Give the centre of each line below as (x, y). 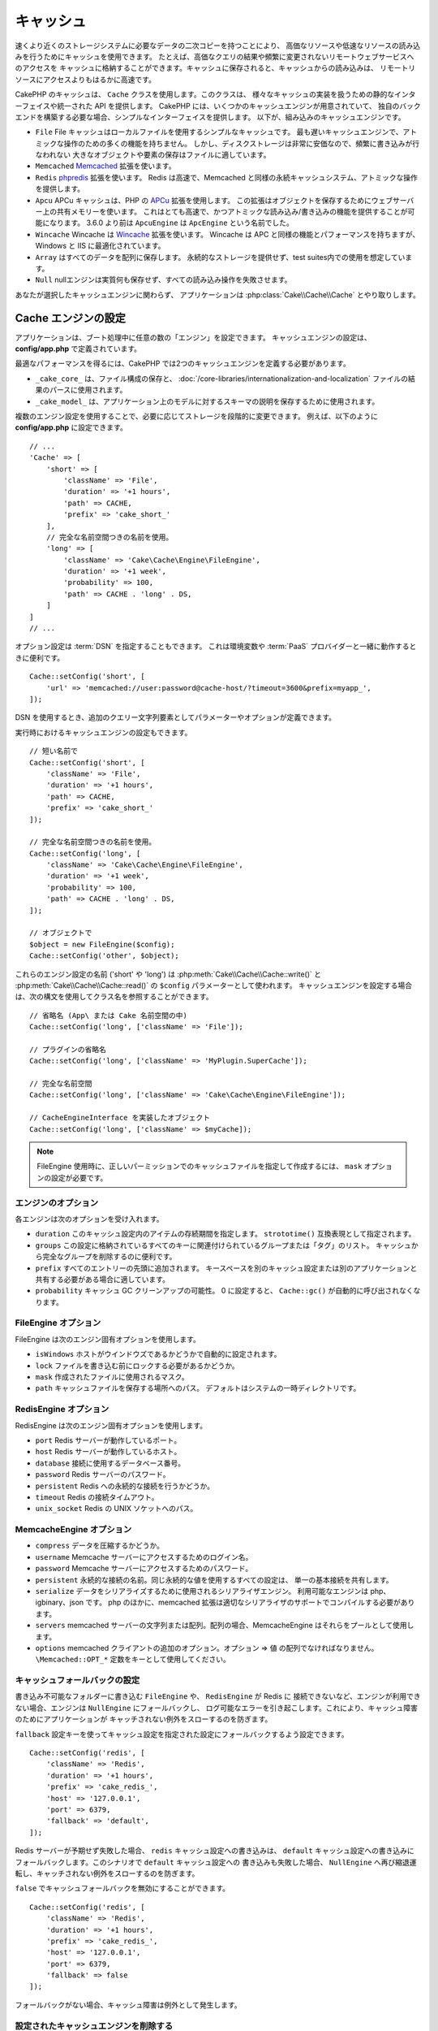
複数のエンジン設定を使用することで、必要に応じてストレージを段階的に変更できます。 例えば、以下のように (197, 416)
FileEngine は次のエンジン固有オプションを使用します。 (107, 1339)
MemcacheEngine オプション (73, 1530)
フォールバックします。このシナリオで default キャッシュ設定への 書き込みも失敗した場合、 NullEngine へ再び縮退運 (216, 1862)
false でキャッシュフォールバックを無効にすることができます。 (122, 1888)
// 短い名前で (54, 751)
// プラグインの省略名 (68, 1049)
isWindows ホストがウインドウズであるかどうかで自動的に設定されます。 (158, 1354)
